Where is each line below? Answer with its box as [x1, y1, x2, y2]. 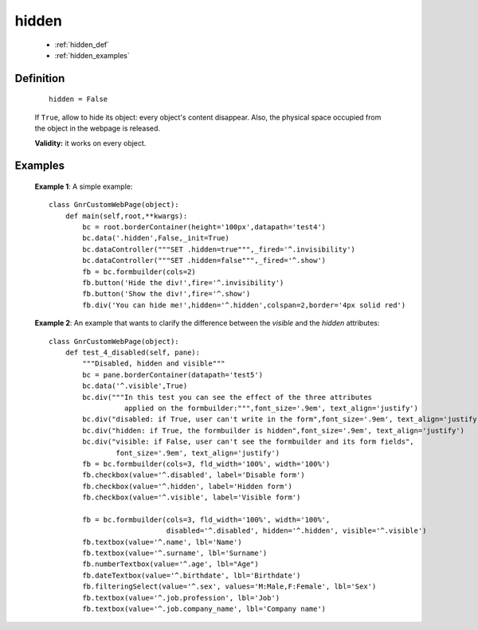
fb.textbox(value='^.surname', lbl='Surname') [82, 549, 268, 558]
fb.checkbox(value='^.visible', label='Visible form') [82, 493, 301, 502]
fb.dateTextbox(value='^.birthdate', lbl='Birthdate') [82, 570, 301, 580]
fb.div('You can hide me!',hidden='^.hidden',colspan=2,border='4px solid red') [82, 300, 406, 310]
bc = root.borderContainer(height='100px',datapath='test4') [82, 223, 327, 232]
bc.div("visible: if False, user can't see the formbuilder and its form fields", [82, 437, 414, 446]
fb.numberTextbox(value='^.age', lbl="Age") [82, 560, 259, 569]
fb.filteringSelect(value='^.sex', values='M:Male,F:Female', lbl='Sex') [82, 582, 377, 591]
